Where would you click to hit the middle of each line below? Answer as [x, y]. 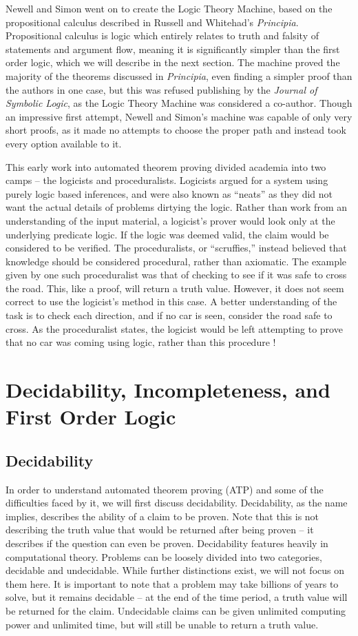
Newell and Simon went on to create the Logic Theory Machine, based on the [169, 8]
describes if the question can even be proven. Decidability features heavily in [167, 543]
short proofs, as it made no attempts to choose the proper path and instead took [176, 130]
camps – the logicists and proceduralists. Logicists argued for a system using [167, 180]
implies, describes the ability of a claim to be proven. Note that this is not [162, 516]
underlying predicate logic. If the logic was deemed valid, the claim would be [167, 234]
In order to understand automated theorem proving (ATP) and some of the [165, 489]
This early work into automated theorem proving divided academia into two [166, 166]
